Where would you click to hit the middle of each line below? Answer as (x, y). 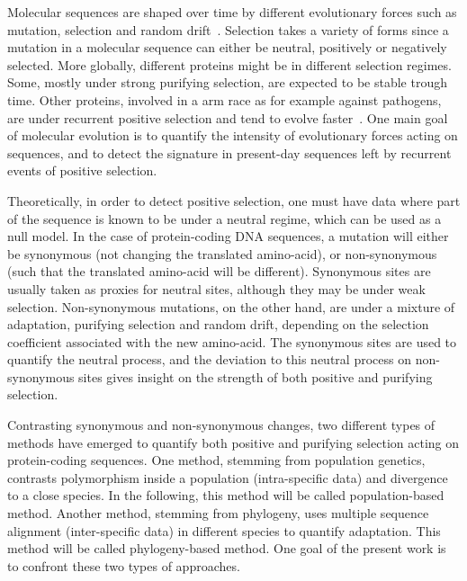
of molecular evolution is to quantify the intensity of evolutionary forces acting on (233, 135)
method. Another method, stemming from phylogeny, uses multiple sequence (218, 513)
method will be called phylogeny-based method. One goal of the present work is (227, 548)
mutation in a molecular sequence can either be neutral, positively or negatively (227, 47)
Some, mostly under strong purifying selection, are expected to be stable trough (227, 82)
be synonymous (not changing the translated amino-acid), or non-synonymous (222, 253)
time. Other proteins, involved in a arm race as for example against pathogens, (225, 99)
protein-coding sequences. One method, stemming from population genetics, (216, 460)
